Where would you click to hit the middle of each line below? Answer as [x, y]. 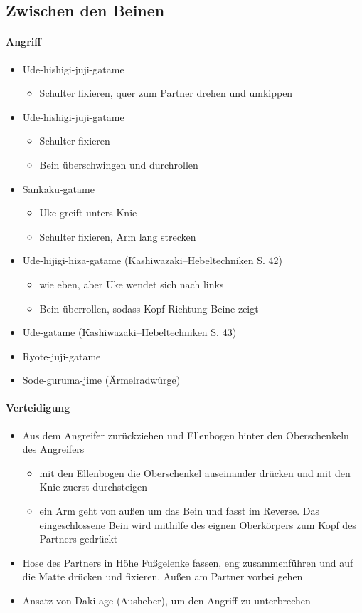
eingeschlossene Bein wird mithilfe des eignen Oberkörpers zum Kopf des [198, 524]
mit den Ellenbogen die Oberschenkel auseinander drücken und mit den [195, 472]
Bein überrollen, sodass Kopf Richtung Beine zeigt [149, 308]
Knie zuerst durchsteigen [94, 487]
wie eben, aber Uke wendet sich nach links [132, 284]
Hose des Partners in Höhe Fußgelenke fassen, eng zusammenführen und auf [188, 562]
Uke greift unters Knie [88, 213]
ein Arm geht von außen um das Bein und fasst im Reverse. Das [179, 511]
